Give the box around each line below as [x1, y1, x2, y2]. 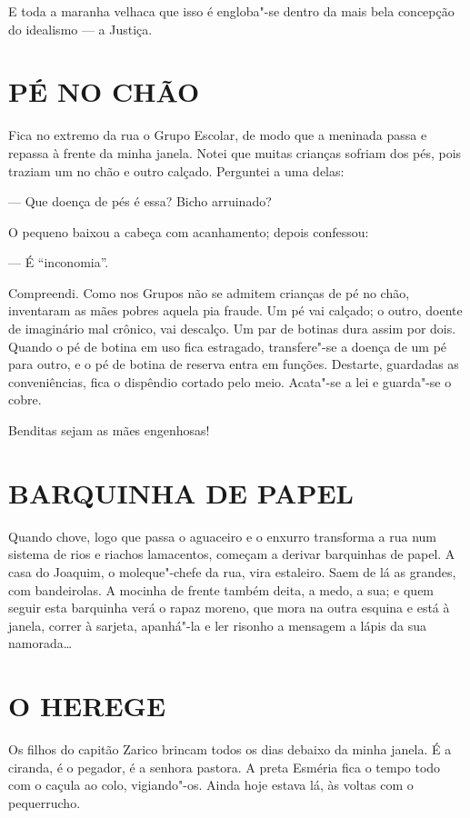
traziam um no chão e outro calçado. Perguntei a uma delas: [8, 161, 345, 180]
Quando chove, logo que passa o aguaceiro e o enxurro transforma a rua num [8, 526, 437, 545]
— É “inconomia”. [8, 253, 109, 272]
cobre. [8, 390, 42, 409]
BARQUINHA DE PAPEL [8, 474, 354, 511]
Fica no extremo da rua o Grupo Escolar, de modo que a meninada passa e [8, 125, 427, 145]
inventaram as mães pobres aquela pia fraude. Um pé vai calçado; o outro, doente [8, 301, 463, 320]
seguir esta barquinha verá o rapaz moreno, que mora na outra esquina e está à [8, 598, 450, 617]
